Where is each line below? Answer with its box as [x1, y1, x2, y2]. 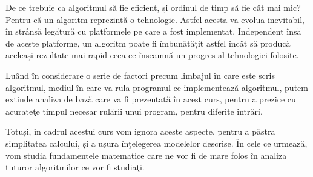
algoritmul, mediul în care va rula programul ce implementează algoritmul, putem [5, 81, 308, 93]
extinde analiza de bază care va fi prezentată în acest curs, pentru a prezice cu [5, 93, 296, 105]
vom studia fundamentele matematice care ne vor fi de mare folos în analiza [5, 149, 287, 161]
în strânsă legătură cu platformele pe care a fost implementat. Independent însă [5, 25, 301, 38]
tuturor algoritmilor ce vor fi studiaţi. [5, 161, 145, 173]
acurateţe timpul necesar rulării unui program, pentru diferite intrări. [5, 104, 263, 117]
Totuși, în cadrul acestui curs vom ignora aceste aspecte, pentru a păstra [5, 125, 275, 138]
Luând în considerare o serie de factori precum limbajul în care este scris [5, 68, 275, 81]
